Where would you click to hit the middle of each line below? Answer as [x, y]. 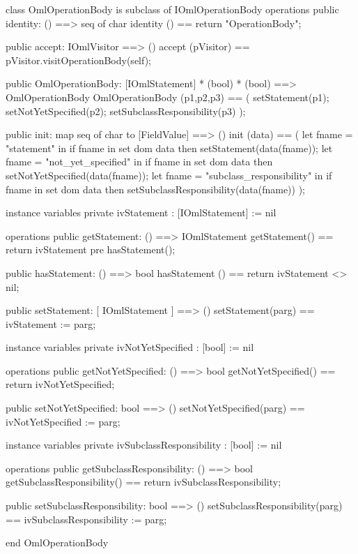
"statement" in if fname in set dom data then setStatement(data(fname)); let [169, 148]
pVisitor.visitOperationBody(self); [79, 60]
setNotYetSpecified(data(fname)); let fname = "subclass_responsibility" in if [169, 175]
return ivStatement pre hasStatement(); [91, 249]
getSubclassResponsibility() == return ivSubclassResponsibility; [143, 482]
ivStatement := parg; [51, 323]
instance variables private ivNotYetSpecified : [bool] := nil [130, 347]
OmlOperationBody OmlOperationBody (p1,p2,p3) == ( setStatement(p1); [168, 97]
